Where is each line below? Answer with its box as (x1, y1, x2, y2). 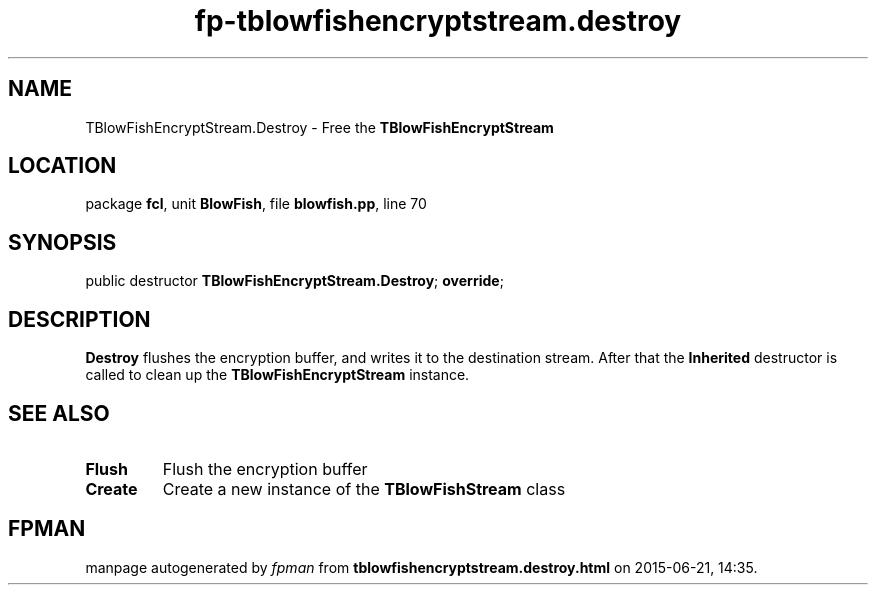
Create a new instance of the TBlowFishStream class (162, 478, 566, 499)
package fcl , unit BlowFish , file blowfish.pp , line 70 (85, 195, 427, 213)
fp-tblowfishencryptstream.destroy (194, 4, 682, 38)
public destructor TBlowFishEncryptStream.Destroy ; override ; (85, 272, 504, 290)
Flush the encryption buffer (162, 458, 368, 479)
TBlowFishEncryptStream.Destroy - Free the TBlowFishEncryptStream (85, 118, 554, 136)
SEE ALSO (8, 400, 110, 426)
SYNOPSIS (8, 229, 117, 255)
